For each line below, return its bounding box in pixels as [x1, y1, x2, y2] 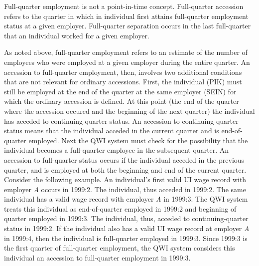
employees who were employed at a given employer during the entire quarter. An [4, 56, 250, 67]
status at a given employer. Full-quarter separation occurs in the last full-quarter [4, 20, 251, 31]
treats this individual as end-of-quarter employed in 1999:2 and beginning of [4, 203, 237, 214]
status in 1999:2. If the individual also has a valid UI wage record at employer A [4, 223, 250, 234]
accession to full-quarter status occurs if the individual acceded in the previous [4, 154, 245, 165]
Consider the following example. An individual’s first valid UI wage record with [4, 174, 247, 185]
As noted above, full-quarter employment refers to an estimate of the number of [4, 47, 248, 57]
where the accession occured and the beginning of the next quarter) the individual [4, 105, 255, 116]
